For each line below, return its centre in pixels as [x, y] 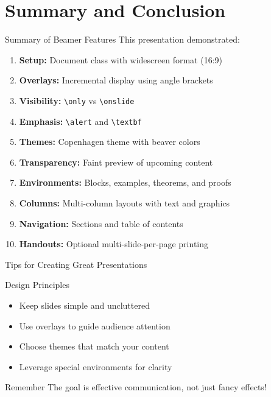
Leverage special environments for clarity [96, 366]
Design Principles [37, 285]
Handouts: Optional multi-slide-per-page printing [114, 244]
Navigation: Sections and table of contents [101, 223]
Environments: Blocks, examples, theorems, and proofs [125, 182]
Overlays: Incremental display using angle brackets [116, 80]
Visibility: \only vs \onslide [77, 100]
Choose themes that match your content [94, 346]
